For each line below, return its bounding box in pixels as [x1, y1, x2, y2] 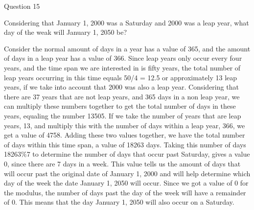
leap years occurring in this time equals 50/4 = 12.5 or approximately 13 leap [4, 72, 237, 82]
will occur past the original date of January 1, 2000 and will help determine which [4, 168, 251, 178]
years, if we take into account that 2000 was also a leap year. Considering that [4, 82, 239, 92]
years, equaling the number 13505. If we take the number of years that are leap [4, 110, 241, 120]
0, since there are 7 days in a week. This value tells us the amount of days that [4, 158, 241, 168]
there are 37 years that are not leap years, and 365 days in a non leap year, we [4, 91, 240, 101]
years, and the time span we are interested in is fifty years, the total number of [4, 62, 241, 72]
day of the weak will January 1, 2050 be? [4, 27, 127, 37]
